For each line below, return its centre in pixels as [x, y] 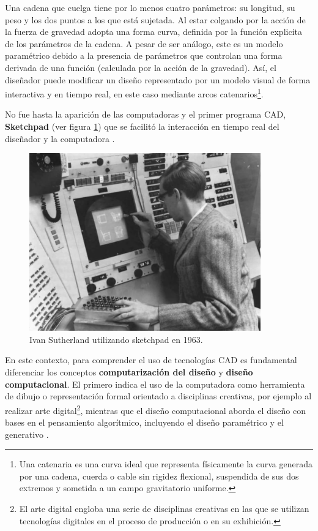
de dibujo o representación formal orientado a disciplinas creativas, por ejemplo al [158, 396]
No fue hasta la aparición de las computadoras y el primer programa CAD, [146, 114]
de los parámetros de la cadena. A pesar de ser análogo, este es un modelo [144, 43]
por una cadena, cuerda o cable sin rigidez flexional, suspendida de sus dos [159, 476]
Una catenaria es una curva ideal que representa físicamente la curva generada [166, 464]
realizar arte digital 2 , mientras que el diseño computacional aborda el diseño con [155, 409]
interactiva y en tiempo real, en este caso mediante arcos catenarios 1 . [134, 93]
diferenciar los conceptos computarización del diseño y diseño [129, 372]
